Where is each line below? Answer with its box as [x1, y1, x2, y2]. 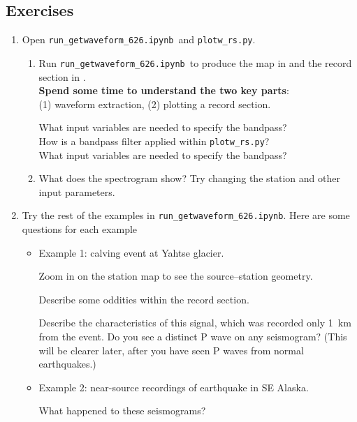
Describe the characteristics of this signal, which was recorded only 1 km [38, 315, 351, 330]
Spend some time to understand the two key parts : [38, 83, 289, 98]
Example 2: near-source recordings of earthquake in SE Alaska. [38, 379, 309, 394]
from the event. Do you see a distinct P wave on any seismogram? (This [38, 329, 347, 343]
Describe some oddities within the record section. [38, 292, 249, 306]
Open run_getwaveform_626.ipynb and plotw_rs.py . [22, 32, 256, 47]
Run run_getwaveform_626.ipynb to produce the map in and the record [38, 55, 352, 70]
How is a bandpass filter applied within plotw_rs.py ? [38, 133, 270, 148]
